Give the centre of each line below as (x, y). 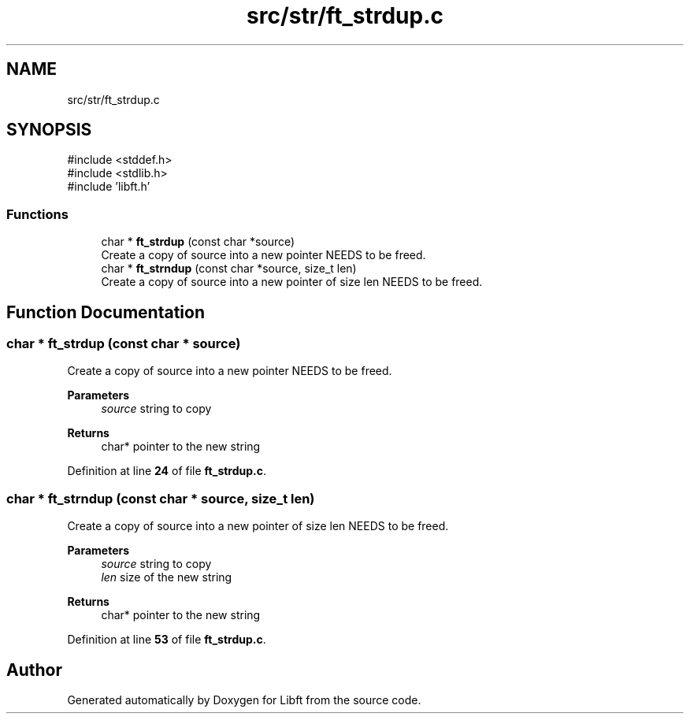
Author (34, 670)
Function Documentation (106, 312)
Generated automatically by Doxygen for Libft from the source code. (244, 700)
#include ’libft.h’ (109, 187)
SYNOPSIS (49, 130)
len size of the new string (167, 577)
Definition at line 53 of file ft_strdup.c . (167, 640)
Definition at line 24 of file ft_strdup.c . (167, 471)
